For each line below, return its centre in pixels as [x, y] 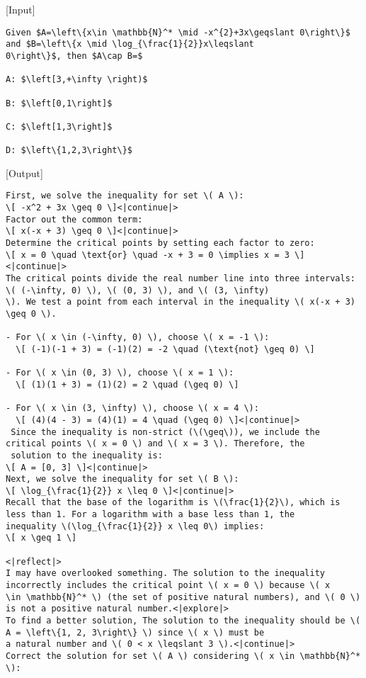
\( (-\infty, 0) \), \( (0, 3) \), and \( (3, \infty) [138, 290]
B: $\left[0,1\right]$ [59, 103]
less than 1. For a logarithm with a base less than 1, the [150, 515]
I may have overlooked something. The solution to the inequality [166, 574]
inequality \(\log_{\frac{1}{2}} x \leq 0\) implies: [135, 526]
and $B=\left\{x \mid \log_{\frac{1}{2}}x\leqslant [130, 44]
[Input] [21, 9]
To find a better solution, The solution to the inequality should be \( [183, 621]
